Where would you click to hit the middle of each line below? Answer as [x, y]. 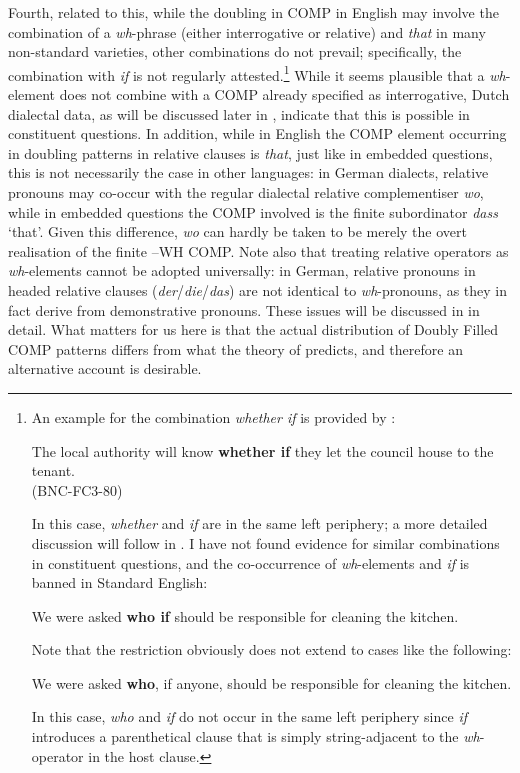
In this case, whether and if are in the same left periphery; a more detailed [259, 523]
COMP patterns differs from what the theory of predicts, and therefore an [235, 348]
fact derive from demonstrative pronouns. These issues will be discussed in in [244, 309]
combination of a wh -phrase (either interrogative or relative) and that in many [247, 31]
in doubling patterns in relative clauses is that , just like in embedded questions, [250, 152]
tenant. [53, 470]
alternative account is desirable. [105, 368]
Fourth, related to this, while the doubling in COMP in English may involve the [253, 12]
